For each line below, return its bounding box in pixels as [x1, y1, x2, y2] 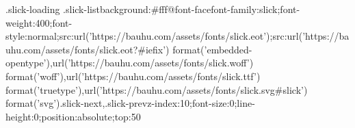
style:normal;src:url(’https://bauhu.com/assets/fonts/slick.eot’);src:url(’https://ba [5, 29, 350, 43]
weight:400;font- [5, 15, 73, 29]
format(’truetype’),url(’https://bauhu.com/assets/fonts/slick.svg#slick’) [5, 82, 308, 97]
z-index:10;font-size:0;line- [147, 96, 255, 110]
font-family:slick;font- [211, 2, 300, 16]
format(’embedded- [172, 42, 252, 56]
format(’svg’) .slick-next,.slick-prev [5, 96, 148, 110]
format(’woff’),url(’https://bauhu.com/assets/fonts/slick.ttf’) [5, 68, 261, 83]
